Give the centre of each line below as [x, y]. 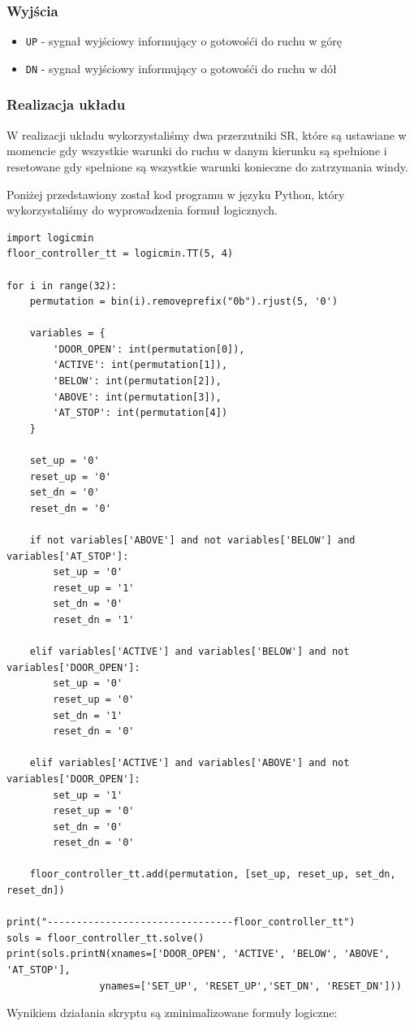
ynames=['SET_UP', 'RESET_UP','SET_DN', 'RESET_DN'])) [250, 986]
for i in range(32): [62, 286]
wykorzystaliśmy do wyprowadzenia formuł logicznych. [142, 210]
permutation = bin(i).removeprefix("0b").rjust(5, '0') [184, 302]
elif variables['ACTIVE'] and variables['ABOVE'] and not [190, 763]
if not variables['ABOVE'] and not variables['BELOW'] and [192, 540]
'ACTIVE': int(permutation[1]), [140, 365]
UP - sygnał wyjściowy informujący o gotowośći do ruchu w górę [183, 41]
